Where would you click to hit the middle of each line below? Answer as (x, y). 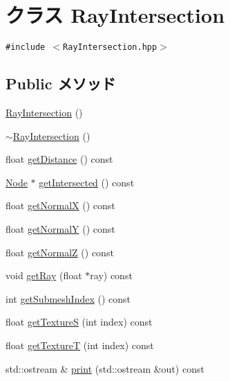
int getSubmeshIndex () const (68, 298)
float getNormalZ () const (60, 252)
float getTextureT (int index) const (80, 345)
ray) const (111, 275)
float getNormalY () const (60, 228)
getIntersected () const (87, 182)
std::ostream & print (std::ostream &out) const (105, 368)
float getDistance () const (59, 159)
